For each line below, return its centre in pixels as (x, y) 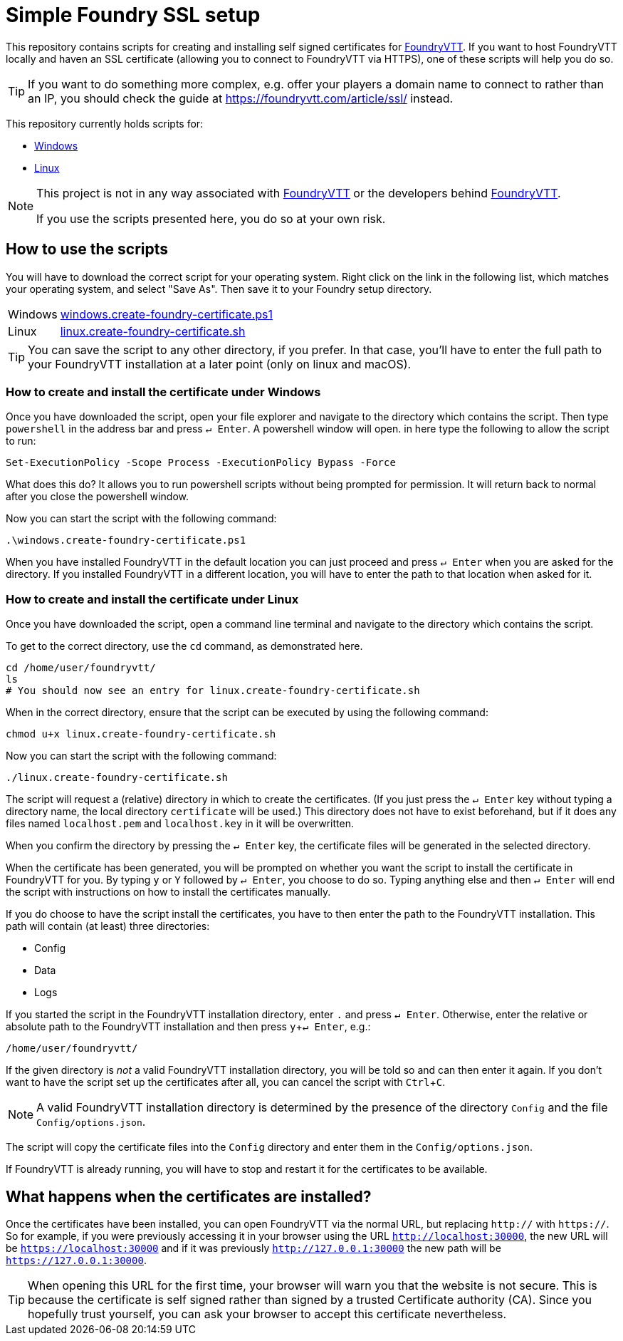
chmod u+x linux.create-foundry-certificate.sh (141, 734)
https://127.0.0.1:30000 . (76, 1260)
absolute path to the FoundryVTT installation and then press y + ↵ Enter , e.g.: (188, 1027)
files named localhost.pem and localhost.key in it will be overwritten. (180, 824)
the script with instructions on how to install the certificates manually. (168, 892)
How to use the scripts (87, 249)
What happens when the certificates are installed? (189, 1196)
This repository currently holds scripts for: (105, 123)
